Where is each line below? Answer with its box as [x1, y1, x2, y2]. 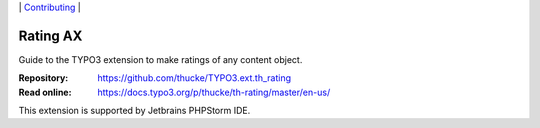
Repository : [18, 72, 69, 84]
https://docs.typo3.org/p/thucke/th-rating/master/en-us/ [97, 86, 331, 98]
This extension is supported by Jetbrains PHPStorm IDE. [18, 105, 251, 117]
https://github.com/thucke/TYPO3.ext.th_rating [97, 72, 292, 84]
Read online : [18, 86, 72, 98]
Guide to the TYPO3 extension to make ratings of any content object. [18, 53, 303, 65]
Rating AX [18, 27, 83, 44]
